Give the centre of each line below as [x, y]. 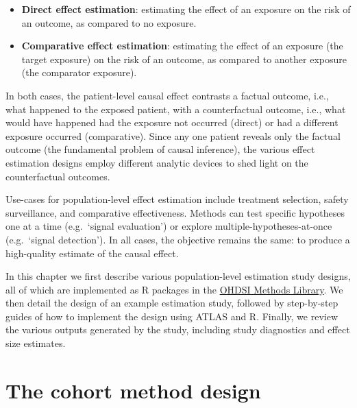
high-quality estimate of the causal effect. [92, 253]
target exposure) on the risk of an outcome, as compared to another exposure [184, 59]
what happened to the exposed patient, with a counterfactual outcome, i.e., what [176, 109]
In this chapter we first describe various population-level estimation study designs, [178, 276]
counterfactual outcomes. [58, 176]
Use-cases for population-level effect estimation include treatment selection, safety [177, 199]
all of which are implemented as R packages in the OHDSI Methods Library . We [174, 289]
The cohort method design [133, 390]
